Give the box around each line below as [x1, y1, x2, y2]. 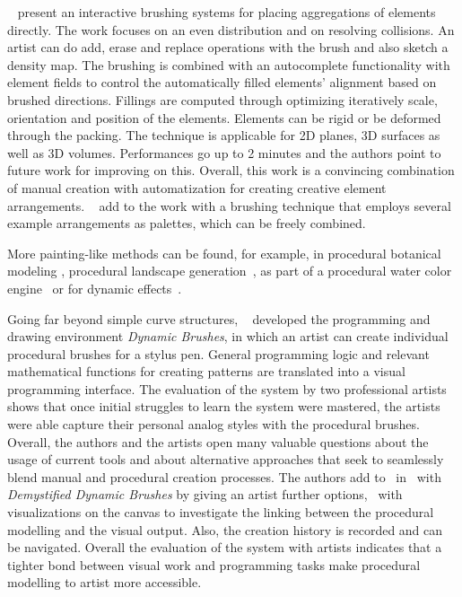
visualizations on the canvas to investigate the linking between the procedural [7, 503, 434, 522]
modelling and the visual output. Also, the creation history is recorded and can [7, 520, 443, 539]
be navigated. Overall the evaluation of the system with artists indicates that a [7, 538, 442, 557]
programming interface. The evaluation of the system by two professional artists [7, 379, 447, 398]
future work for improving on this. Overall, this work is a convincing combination [7, 161, 455, 180]
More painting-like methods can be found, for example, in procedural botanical [7, 243, 441, 262]
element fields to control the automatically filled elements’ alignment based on [7, 73, 437, 92]
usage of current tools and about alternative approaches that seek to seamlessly [7, 450, 444, 469]
